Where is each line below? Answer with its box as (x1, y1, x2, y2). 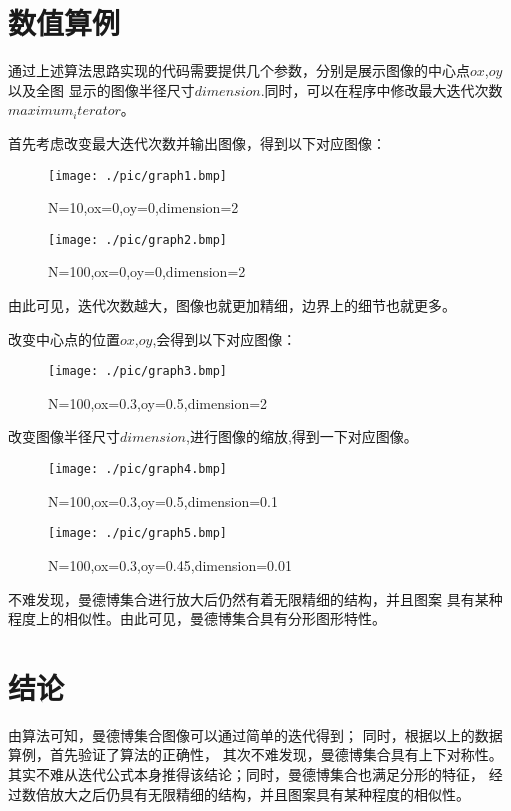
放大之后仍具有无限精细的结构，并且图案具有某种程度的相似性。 (49, 783, 470, 804)
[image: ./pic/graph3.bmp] (48, 364, 227, 379)
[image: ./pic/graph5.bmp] (48, 526, 227, 541)
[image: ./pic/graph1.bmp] (48, 168, 227, 183)
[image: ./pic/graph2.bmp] (48, 232, 227, 247)
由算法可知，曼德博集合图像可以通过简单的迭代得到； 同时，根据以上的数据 (8, 724, 503, 745)
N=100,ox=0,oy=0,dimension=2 (48, 261, 246, 282)
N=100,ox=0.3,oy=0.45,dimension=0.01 (48, 554, 292, 575)
